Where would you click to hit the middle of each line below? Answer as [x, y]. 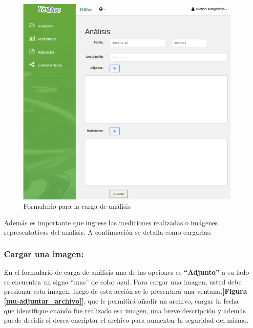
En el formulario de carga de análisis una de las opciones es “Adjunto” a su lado [126, 272]
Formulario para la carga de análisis [77, 206]
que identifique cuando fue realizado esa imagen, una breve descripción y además [125, 310]
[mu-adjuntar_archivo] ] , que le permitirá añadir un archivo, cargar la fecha [121, 301]
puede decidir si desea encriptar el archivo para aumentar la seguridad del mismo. [126, 320]
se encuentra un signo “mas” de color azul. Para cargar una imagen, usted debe [123, 281]
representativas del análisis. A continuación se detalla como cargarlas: [108, 232]
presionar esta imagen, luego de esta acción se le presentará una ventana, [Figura [126, 291]
